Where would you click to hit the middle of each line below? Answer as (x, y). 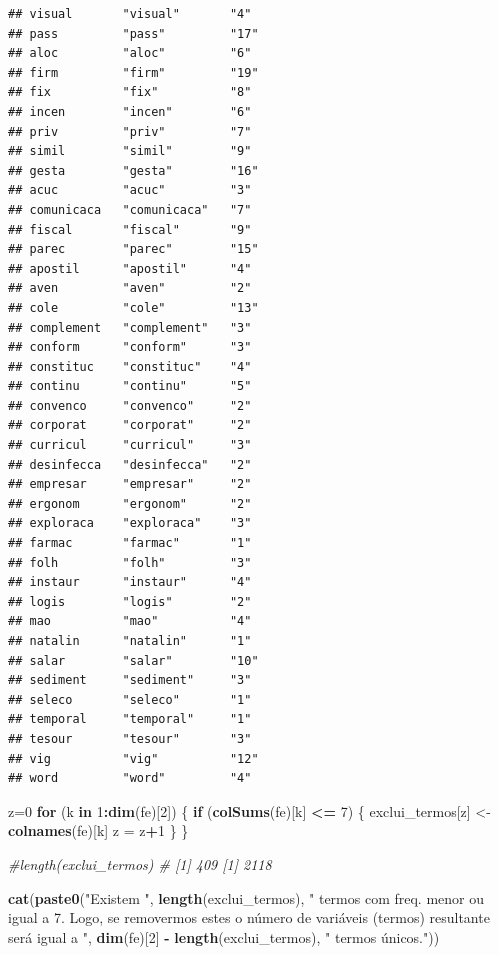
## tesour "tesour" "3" (130, 738)
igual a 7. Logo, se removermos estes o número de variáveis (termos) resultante (249, 917)
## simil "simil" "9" (130, 151)
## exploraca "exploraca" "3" (130, 523)
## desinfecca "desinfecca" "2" (130, 464)
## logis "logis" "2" (130, 601)
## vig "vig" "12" (133, 758)
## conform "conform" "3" (130, 347)
